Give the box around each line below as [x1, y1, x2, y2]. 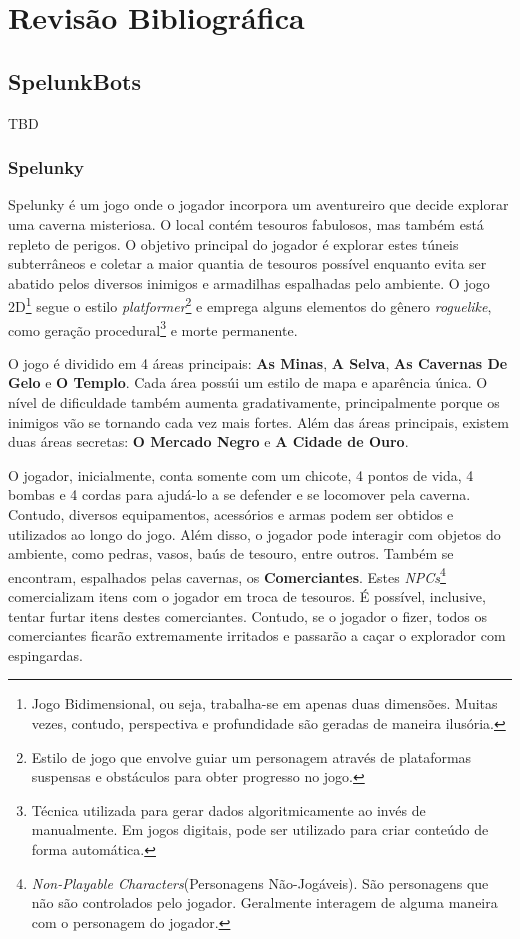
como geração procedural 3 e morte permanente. [8, 316, 298, 340]
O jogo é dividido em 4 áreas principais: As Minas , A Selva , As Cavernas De [8, 352, 508, 373]
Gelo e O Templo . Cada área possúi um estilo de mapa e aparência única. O [8, 372, 488, 393]
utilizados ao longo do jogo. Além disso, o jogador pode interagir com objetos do [8, 523, 501, 544]
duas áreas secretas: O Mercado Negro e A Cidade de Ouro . [8, 431, 409, 452]
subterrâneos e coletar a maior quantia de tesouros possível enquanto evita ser [8, 253, 487, 274]
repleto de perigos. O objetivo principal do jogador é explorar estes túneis [8, 233, 459, 254]
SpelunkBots [8, 65, 142, 96]
